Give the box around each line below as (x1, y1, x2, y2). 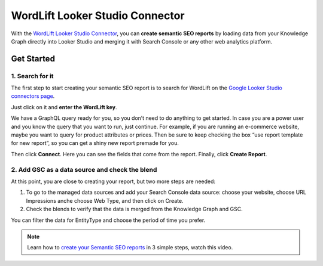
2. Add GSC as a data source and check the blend (11, 165, 157, 174)
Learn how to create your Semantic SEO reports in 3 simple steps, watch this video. (27, 244, 233, 251)
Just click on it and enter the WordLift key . (11, 103, 117, 110)
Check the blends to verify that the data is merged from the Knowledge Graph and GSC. (26, 206, 243, 213)
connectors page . (11, 92, 55, 100)
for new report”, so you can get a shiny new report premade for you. (11, 140, 179, 147)
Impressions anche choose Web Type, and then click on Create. (26, 197, 184, 204)
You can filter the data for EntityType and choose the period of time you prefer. (11, 216, 206, 224)
